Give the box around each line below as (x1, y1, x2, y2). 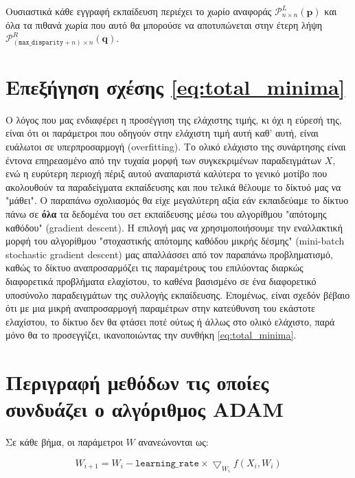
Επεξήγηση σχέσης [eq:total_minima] (5, 72, 345, 100)
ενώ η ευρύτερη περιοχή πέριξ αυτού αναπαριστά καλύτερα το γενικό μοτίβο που (5, 166, 328, 181)
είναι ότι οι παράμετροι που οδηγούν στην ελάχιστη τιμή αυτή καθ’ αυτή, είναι (5, 126, 319, 140)
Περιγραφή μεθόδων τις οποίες (5, 368, 269, 396)
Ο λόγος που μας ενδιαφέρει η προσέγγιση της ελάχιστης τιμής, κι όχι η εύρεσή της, (5, 112, 342, 126)
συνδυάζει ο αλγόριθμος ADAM (5, 395, 284, 423)
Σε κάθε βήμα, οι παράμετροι (5, 435, 123, 449)
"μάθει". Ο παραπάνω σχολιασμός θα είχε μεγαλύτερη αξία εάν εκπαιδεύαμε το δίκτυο (5, 193, 349, 207)
